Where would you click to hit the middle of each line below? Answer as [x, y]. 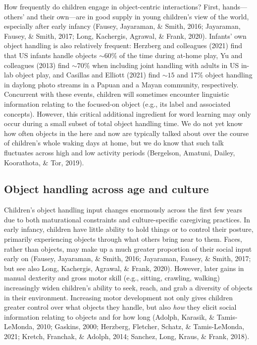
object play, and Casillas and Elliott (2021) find [88, 75]
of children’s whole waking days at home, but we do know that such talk [114, 143]
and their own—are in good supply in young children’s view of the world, [138, 16]
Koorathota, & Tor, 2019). [44, 162]
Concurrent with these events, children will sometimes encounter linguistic [117, 94]
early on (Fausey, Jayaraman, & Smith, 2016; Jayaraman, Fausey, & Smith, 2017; [128, 258]
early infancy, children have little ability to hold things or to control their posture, [129, 229]
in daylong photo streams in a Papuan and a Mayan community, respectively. [121, 84]
